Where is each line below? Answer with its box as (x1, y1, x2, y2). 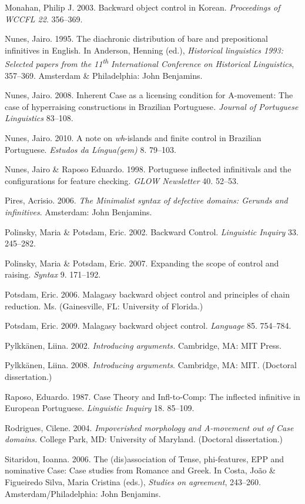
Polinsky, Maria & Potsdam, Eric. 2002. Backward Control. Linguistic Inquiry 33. (5, 225, 299, 238)
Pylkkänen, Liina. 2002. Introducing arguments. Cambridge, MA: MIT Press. (5, 339, 281, 351)
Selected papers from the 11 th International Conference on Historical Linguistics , (5, 56, 294, 70)
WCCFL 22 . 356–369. (5, 12, 83, 25)
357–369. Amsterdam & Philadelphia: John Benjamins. (5, 69, 203, 81)
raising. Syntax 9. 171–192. (5, 268, 101, 281)
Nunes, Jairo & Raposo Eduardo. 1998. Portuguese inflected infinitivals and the (5, 163, 291, 175)
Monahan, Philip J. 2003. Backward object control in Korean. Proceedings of (5, 1, 280, 13)
